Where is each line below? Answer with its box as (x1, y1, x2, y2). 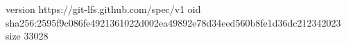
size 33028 (6, 29, 49, 43)
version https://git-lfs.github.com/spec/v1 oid (6, 2, 201, 16)
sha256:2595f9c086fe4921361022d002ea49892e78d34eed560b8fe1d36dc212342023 (6, 15, 341, 29)
